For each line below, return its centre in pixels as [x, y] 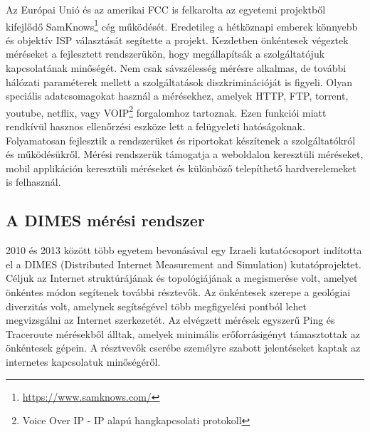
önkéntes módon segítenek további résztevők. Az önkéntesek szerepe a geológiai [178, 292]
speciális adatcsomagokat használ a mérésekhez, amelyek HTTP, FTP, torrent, [177, 96]
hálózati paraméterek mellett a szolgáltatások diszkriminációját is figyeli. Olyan [179, 81]
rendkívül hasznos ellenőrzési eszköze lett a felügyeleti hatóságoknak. [155, 126]
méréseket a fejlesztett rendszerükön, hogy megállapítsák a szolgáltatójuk [165, 54]
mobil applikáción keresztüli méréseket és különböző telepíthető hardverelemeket [181, 168]
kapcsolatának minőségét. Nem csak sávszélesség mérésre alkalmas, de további [176, 68]
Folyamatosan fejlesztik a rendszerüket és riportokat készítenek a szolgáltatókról [181, 140]
